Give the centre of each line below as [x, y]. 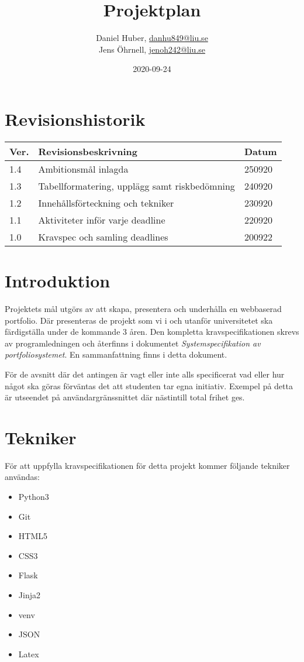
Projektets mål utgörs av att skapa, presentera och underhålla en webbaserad [143, 308]
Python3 [34, 497]
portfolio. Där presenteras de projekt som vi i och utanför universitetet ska [139, 320]
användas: [22, 477]
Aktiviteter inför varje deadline [102, 219]
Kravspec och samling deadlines [103, 236]
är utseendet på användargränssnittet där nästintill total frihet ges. [125, 397]
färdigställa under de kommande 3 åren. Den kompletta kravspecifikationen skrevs [152, 332]
